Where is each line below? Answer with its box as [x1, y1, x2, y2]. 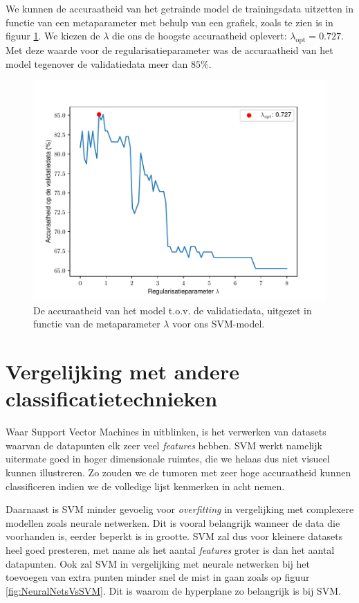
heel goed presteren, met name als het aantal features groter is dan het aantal [6, 543, 335, 557]
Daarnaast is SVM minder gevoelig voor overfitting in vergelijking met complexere [6, 502, 354, 516]
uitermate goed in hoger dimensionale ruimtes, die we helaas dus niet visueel [6, 451, 330, 466]
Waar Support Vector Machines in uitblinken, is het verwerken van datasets [6, 424, 326, 439]
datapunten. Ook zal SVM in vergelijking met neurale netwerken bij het [6, 556, 310, 570]
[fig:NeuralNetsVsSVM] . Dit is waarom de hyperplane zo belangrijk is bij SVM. [6, 583, 341, 597]
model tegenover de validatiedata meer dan [6, 56, 188, 71]
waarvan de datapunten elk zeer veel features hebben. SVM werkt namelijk [6, 438, 322, 452]
